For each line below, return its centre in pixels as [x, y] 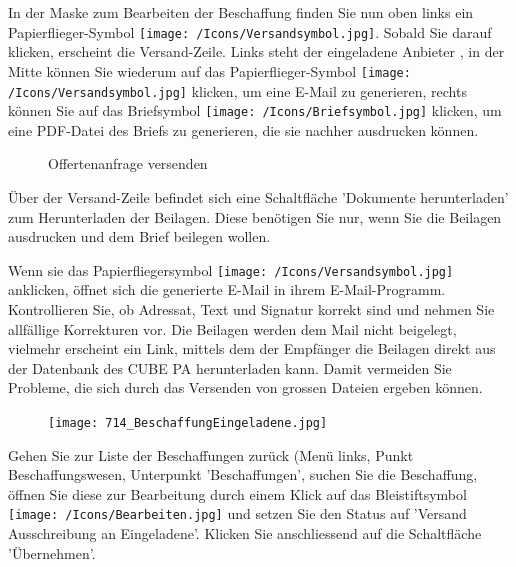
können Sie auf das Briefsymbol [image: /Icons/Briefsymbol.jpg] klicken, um [255, 110]
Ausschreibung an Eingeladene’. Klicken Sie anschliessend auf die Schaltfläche [245, 533]
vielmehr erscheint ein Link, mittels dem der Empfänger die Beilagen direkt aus [252, 348]
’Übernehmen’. [52, 552]
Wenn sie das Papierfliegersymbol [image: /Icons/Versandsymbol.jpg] [231, 269]
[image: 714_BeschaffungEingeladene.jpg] [188, 423]
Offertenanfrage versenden [128, 163]
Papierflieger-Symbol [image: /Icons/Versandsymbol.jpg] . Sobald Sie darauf [250, 31]
